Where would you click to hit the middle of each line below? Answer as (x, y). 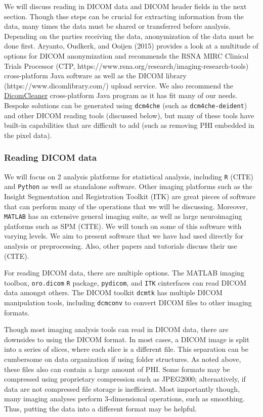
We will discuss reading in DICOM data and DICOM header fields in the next (125, 6)
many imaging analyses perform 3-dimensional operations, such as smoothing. (124, 399)
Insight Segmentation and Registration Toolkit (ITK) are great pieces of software (130, 196)
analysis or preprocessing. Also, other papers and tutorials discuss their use (121, 245)
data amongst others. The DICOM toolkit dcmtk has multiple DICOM (113, 292)
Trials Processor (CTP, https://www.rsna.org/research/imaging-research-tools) (126, 65)
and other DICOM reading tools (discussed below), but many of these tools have (129, 115)
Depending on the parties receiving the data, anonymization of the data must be (129, 36)
